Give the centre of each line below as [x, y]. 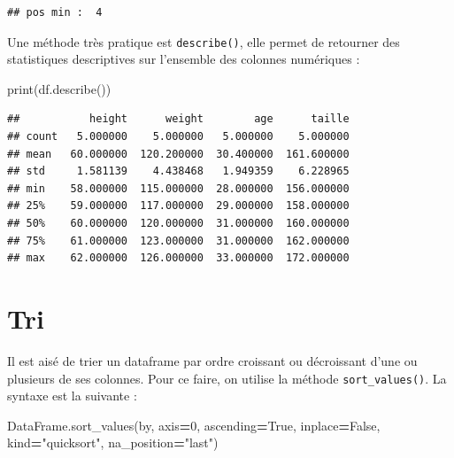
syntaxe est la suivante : [72, 396]
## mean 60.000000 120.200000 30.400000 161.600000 [178, 154]
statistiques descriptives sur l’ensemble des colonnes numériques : [184, 59]
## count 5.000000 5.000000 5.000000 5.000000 [178, 137]
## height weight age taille [178, 119]
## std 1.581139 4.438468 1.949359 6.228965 [178, 171]
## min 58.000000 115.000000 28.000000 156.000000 [178, 188]
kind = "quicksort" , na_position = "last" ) [113, 442]
